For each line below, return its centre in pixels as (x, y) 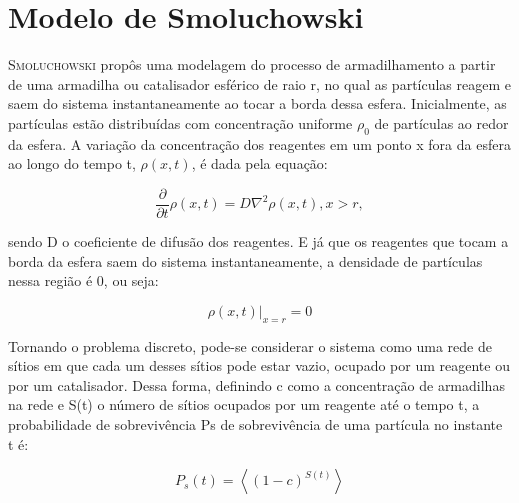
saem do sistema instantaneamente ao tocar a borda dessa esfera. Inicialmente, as (257, 103)
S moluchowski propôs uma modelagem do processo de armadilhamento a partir (252, 64)
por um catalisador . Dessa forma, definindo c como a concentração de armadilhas (256, 384)
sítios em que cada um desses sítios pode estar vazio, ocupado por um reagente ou (259, 365)
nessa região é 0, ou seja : (83, 280)
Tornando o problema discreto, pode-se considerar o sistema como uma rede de (250, 345)
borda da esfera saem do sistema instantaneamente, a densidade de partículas (245, 260)
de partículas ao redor (441, 122)
